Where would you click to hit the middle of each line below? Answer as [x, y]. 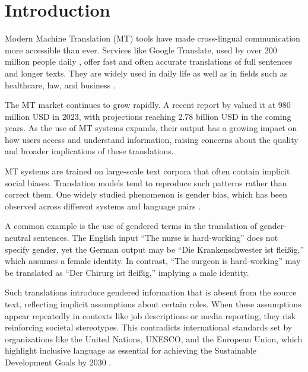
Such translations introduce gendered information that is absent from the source [151, 292]
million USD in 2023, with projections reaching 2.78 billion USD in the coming [148, 116]
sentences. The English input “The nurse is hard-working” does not [156, 238]
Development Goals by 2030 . [58, 362]
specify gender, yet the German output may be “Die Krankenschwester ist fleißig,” [154, 249]
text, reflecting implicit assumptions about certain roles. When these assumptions [153, 304]
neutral [18, 238]
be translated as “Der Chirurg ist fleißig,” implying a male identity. [127, 272]
